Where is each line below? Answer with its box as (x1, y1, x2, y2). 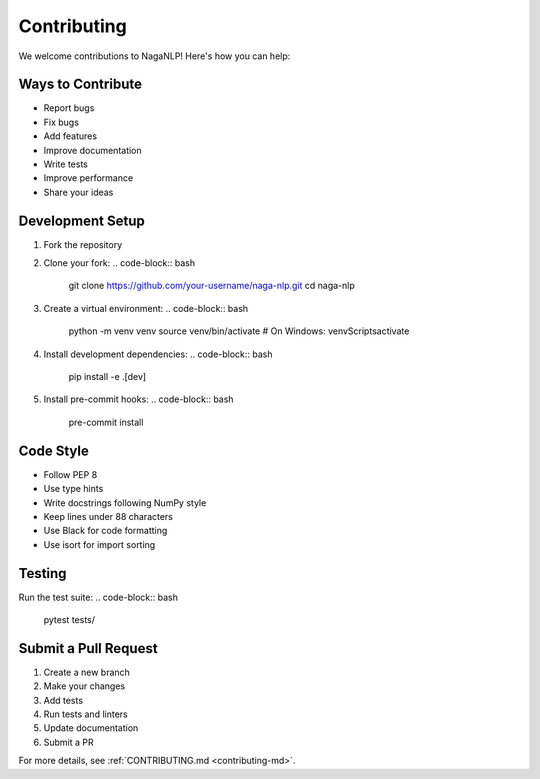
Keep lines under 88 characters (43, 510, 174, 522)
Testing (18, 565, 67, 582)
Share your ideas (43, 186, 114, 198)
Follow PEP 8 (43, 468, 98, 480)
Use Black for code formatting (43, 525, 168, 537)
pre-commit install (68, 416, 144, 428)
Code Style (18, 442, 89, 459)
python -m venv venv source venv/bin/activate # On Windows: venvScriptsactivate (68, 325, 410, 337)
